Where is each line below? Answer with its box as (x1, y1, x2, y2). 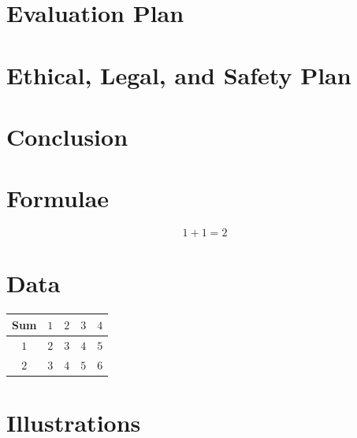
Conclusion (6, 120, 128, 152)
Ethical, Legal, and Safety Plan (6, 58, 351, 91)
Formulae (6, 182, 110, 214)
